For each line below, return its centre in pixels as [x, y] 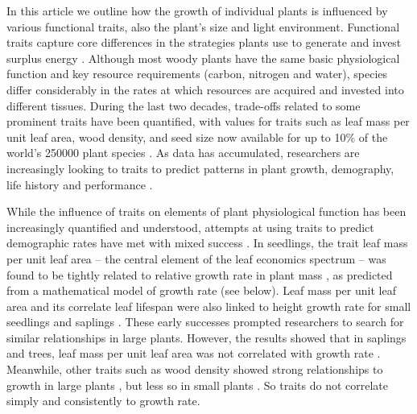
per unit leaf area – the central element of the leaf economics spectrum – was [196, 258]
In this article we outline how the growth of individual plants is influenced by [197, 10]
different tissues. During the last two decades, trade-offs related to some [184, 105]
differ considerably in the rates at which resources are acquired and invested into [205, 89]
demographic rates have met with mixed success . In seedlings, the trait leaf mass [207, 243]
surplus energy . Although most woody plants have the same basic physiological [203, 58]
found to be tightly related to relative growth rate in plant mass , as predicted [200, 274]
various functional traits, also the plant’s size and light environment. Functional [203, 26]
